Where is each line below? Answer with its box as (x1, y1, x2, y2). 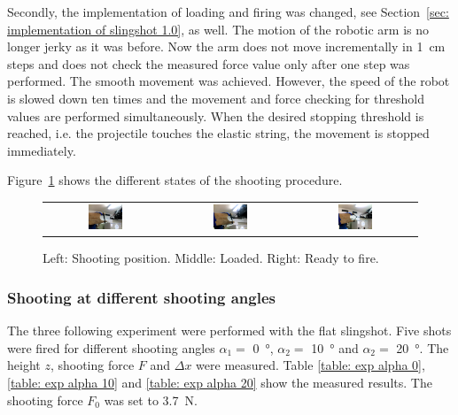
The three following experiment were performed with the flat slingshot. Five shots (7, 321, 452, 340)
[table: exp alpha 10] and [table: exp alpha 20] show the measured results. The (7, 373, 432, 392)
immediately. (7, 141, 76, 159)
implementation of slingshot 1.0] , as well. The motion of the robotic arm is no (7, 19, 429, 38)
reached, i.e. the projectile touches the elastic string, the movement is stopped (7, 124, 430, 142)
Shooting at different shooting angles (7, 286, 276, 308)
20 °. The (396, 338, 449, 357)
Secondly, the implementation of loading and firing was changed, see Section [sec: (7, 3, 449, 20)
